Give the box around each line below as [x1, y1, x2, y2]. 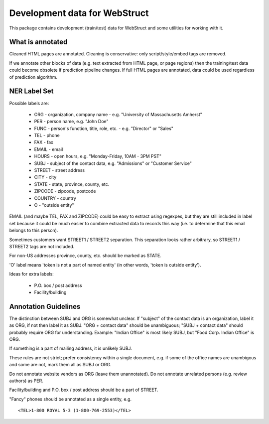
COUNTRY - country [34, 195, 77, 201]
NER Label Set [9, 87, 54, 96]
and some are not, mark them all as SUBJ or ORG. [9, 362, 112, 368]
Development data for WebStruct [9, 7, 149, 18]
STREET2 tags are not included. [9, 243, 75, 249]
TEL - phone [34, 133, 60, 139]
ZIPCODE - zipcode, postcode [34, 188, 96, 194]
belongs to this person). [9, 227, 58, 234]
